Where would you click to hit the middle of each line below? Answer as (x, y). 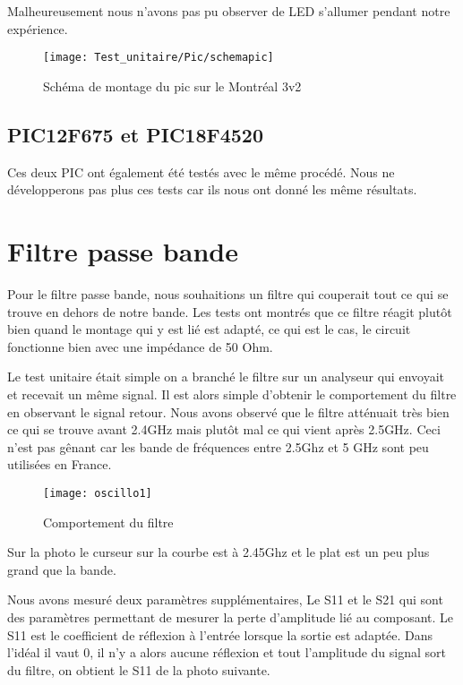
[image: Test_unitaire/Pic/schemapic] (159, 58)
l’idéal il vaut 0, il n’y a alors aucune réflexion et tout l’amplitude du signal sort (227, 652)
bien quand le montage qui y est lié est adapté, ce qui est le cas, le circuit (209, 329)
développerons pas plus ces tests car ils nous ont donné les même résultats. (212, 189)
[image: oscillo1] (98, 493)
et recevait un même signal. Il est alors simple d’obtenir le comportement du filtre (232, 394)
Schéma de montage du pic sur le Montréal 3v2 (172, 86)
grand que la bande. (62, 569)
